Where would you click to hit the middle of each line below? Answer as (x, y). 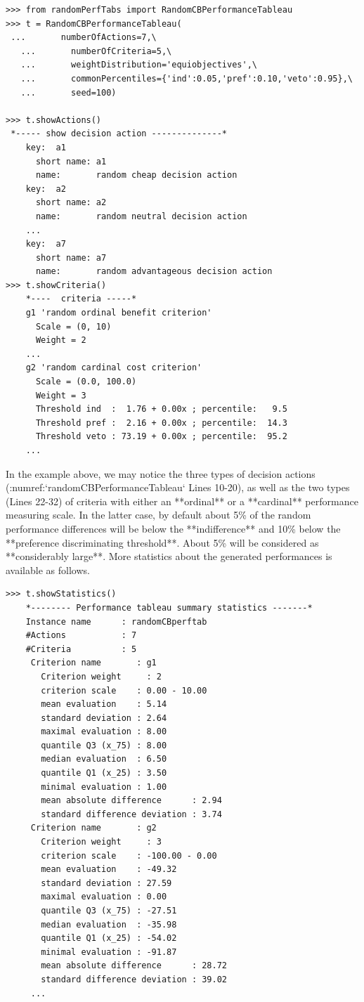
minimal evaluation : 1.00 (104, 787)
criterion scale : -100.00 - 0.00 (129, 855)
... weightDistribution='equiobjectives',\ (139, 65)
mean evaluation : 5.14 (104, 704)
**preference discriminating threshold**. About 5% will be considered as (162, 542)
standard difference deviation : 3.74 (131, 814)
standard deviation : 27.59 (106, 883)
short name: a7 (71, 258)
